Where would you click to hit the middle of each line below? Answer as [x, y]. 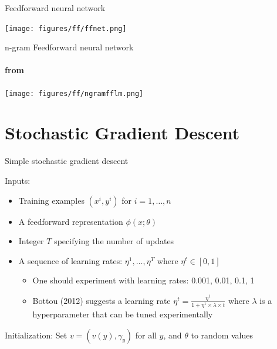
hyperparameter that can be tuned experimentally [123, 314]
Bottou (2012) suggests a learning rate [102, 300]
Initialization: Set [36, 335]
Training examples [51, 200]
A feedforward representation [71, 221]
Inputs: [18, 181]
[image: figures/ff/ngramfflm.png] [74, 93]
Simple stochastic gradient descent [67, 161]
